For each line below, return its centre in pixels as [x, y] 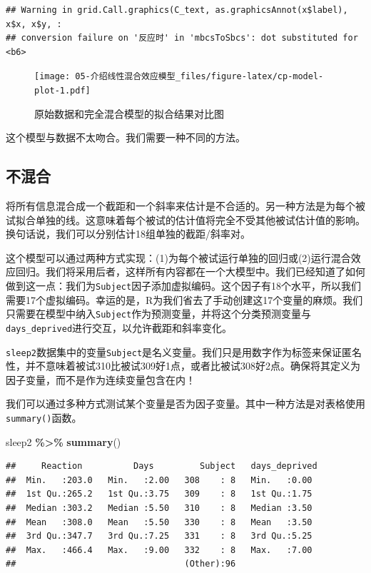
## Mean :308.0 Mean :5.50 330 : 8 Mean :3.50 [159, 522]
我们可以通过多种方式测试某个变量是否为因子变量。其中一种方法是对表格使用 [185, 404]
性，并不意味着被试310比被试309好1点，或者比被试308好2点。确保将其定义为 [183, 366]
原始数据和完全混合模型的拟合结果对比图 [129, 113]
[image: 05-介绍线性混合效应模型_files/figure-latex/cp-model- [179, 77]
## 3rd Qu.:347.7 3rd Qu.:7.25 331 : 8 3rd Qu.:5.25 [159, 536]
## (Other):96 [121, 564]
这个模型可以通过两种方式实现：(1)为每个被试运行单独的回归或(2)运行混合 [178, 257]
